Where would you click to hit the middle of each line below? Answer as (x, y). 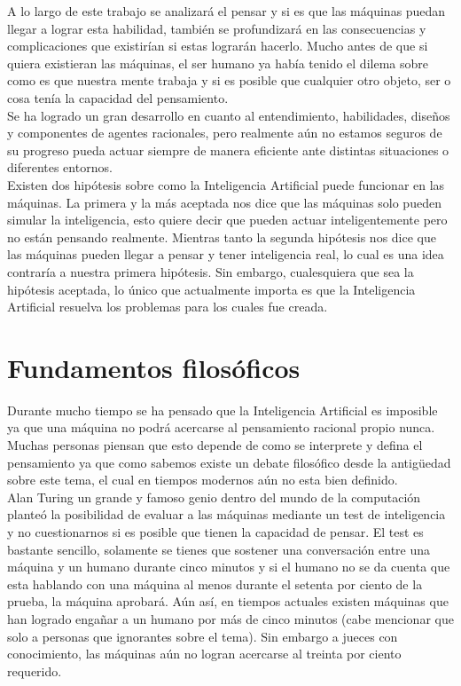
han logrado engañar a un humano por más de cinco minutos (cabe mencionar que (230, 618)
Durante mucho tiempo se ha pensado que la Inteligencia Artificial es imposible (223, 410)
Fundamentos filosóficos (154, 367)
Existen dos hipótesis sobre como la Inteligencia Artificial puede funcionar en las (226, 184)
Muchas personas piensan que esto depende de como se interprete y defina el (215, 445)
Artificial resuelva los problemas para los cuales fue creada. (168, 307)
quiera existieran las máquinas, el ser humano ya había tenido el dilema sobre (218, 63)
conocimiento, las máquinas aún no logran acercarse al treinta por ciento (204, 654)
